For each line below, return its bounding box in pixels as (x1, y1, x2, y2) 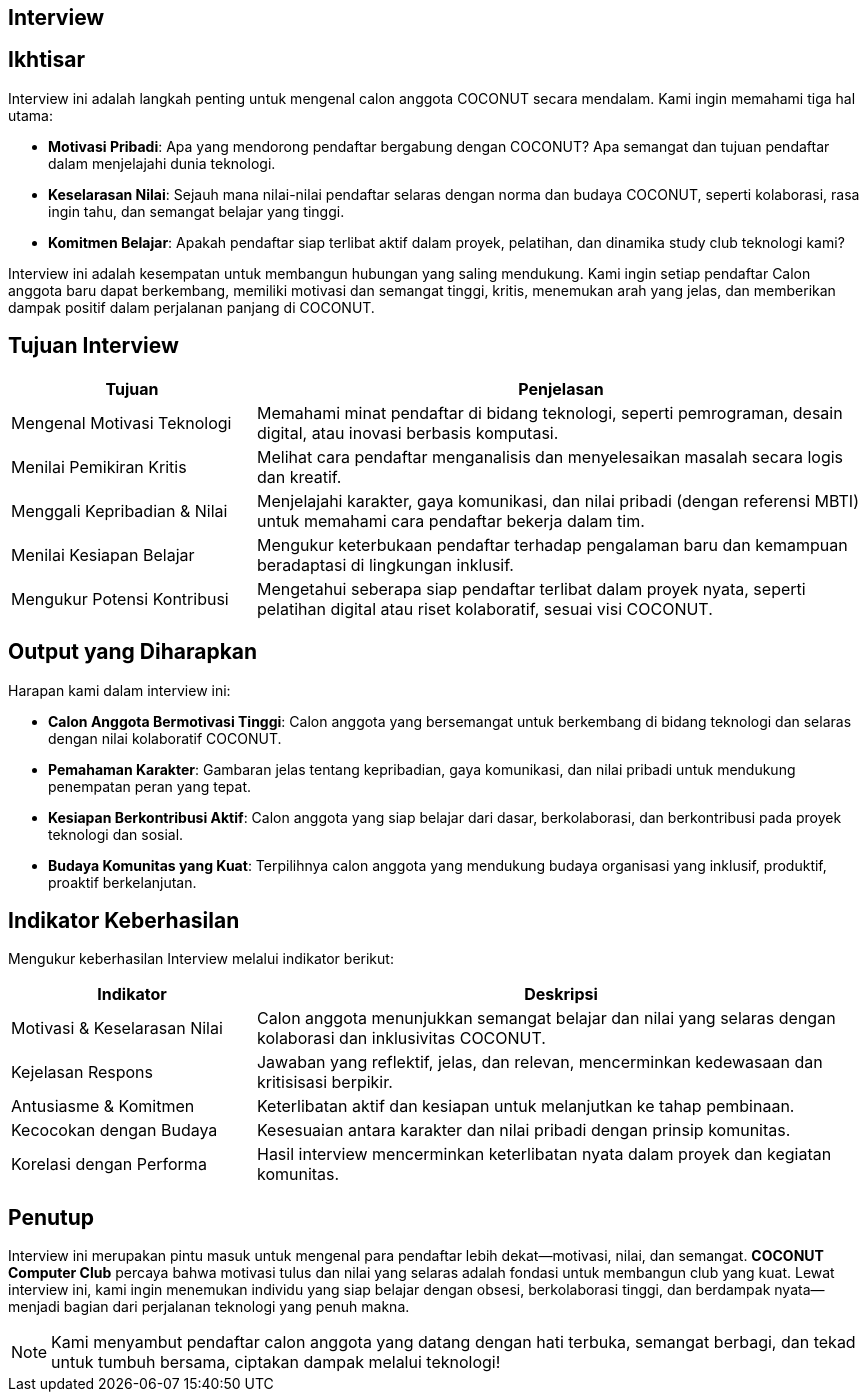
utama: (8, 106, 53, 124)
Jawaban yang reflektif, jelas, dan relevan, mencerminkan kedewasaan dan (256, 1052, 823, 1073)
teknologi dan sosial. (48, 825, 184, 843)
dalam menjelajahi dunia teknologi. (48, 154, 276, 172)
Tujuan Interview (8, 333, 179, 359)
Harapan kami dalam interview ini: (8, 681, 231, 699)
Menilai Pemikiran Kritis (11, 456, 187, 477)
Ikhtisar (8, 47, 86, 73)
